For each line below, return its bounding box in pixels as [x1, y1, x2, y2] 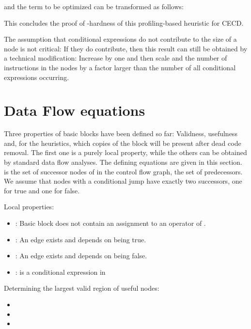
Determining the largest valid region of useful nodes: [4, 283, 159, 293]
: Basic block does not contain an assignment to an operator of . [15, 218, 206, 228]
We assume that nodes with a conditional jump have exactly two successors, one [4, 176, 242, 186]
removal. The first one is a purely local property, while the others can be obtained [4, 147, 247, 157]
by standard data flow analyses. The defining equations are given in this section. [4, 157, 242, 167]
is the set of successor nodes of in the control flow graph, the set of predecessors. [4, 166, 243, 176]
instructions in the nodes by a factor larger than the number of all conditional [4, 62, 236, 72]
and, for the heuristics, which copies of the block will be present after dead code [4, 138, 241, 148]
